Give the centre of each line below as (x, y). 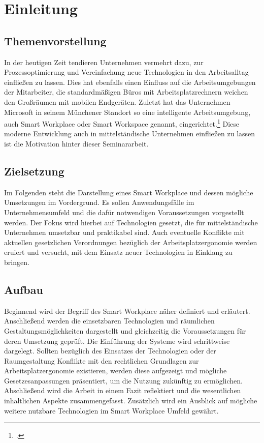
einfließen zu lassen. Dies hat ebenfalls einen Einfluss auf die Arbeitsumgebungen (130, 82)
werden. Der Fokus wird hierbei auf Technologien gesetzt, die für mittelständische (131, 222)
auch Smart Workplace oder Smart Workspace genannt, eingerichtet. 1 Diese (122, 123)
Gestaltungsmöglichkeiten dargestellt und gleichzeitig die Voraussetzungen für (125, 330)
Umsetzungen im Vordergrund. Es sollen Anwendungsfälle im (99, 202)
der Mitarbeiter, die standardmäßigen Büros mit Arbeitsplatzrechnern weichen (126, 92)
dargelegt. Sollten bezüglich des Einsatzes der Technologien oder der (110, 351)
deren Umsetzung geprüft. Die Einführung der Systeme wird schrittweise (117, 341)
